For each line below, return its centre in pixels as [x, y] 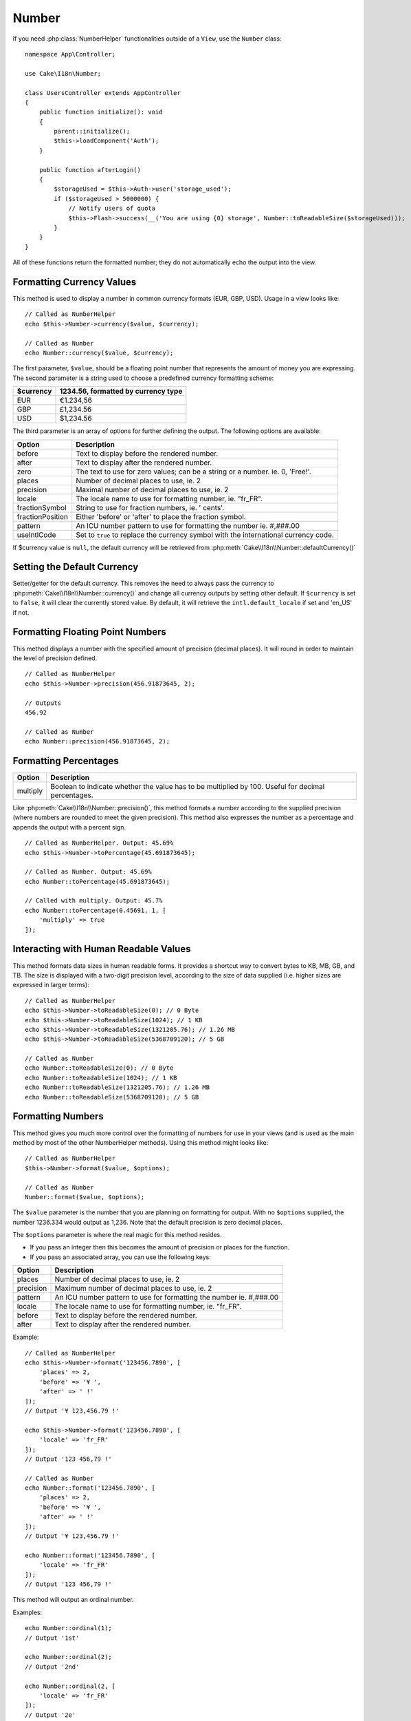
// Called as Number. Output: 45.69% [89, 872]
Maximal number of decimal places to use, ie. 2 [152, 489]
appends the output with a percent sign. [69, 827]
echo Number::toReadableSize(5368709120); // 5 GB [112, 1097]
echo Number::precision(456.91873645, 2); [98, 741]
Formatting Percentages [66, 761]
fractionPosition [43, 516]
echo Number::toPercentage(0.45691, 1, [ [96, 910]
